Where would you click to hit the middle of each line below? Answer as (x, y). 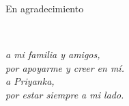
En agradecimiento (45, 8)
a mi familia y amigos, (53, 54)
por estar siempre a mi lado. (65, 94)
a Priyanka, (30, 81)
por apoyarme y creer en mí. (65, 67)
